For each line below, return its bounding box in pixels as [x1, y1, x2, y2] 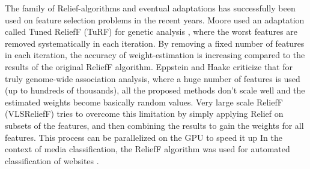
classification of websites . [5, 154, 99, 167]
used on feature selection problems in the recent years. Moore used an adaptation [5, 13, 305, 26]
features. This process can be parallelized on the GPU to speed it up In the [5, 131, 283, 143]
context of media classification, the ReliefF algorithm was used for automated [5, 143, 290, 155]
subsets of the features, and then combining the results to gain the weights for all [5, 119, 304, 131]
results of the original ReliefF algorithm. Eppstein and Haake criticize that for [5, 60, 293, 73]
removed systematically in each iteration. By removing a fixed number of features [5, 37, 305, 49]
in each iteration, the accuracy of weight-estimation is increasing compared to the [5, 49, 305, 61]
